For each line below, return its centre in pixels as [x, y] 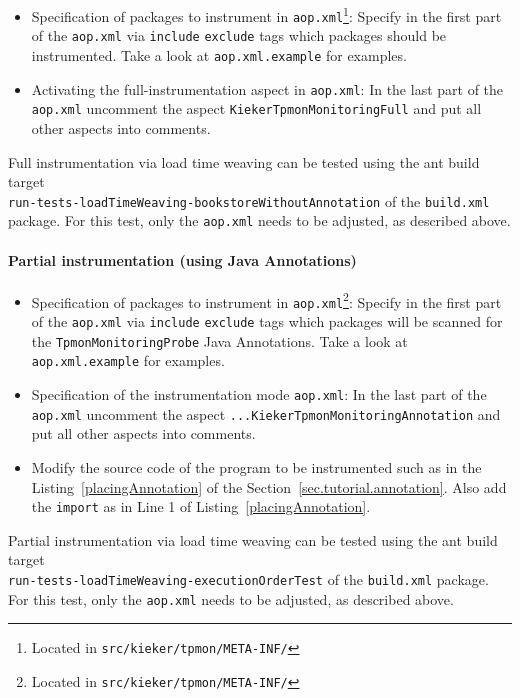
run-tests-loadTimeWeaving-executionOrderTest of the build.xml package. [248, 579]
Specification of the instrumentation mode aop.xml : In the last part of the [259, 394]
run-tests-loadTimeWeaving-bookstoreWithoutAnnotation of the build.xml [249, 200]
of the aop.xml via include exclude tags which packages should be [239, 35]
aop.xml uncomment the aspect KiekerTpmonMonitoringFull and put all [256, 108]
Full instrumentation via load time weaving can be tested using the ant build [244, 161]
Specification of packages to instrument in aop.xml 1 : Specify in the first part [266, 14]
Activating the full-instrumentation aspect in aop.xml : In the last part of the [267, 88]
